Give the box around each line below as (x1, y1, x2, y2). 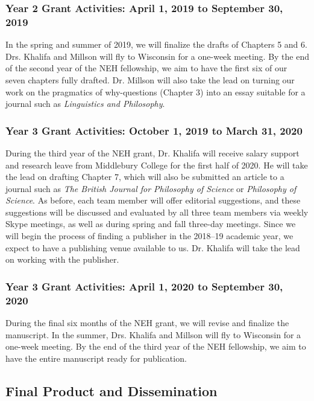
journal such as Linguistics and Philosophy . (5, 97, 165, 110)
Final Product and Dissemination (5, 381, 218, 400)
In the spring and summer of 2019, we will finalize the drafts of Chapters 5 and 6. (5, 38, 307, 51)
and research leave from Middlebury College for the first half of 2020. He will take (5, 158, 308, 171)
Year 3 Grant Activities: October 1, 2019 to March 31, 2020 (5, 123, 303, 138)
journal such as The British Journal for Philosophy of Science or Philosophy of (5, 182, 297, 194)
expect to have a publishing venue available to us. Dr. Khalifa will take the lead (5, 241, 300, 254)
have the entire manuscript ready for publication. (5, 351, 187, 364)
